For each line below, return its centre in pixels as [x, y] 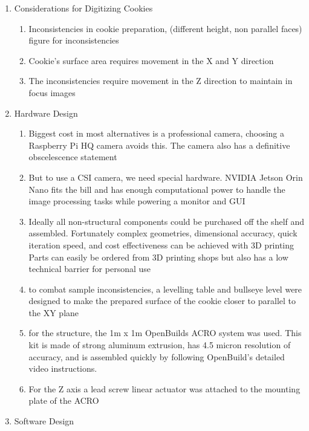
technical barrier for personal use [90, 269]
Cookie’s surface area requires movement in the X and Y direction [151, 60]
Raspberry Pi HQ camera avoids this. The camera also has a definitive [159, 145]
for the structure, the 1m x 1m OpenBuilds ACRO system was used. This [165, 333]
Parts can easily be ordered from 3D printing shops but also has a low [158, 257]
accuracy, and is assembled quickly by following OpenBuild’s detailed [157, 356]
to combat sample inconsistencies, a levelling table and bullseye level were [165, 289]
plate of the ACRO [64, 400]
